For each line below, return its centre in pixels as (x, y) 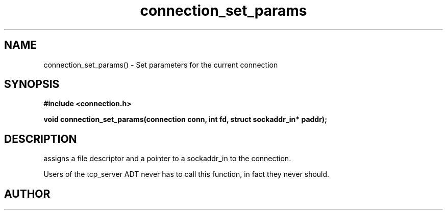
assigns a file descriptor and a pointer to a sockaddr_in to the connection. (167, 159)
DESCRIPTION (41, 139)
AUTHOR (27, 194)
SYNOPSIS (32, 84)
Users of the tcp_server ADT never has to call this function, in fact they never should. (187, 174)
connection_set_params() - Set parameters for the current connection (161, 65)
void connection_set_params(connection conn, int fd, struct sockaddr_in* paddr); (185, 119)
